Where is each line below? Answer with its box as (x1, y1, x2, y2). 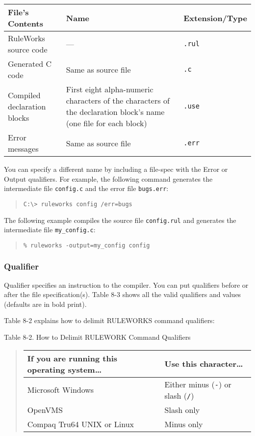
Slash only (164, 404, 200, 415)
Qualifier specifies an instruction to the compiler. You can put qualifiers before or (4, 279, 249, 290)
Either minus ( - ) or (164, 378, 231, 390)
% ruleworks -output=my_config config (23, 242, 150, 249)
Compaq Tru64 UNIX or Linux (27, 418, 134, 430)
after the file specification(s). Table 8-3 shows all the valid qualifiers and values (4, 289, 241, 300)
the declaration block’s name (66, 106, 165, 117)
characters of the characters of (66, 95, 170, 106)
